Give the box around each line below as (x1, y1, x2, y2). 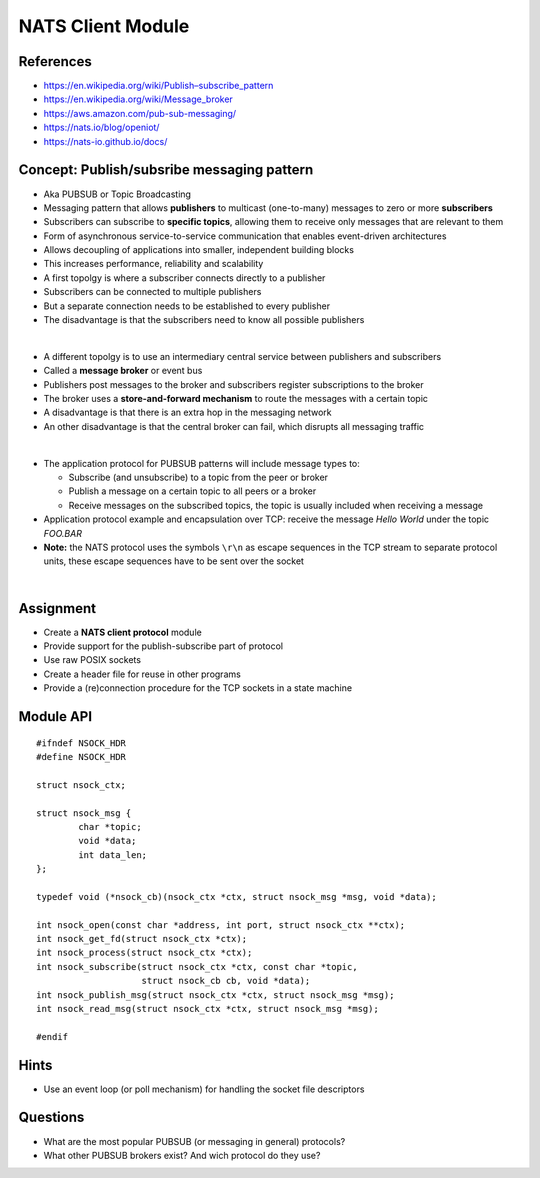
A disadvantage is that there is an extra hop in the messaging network (43, 406, 332, 419)
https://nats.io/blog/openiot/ (43, 121, 160, 134)
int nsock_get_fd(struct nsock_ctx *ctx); (36, 933, 248, 945)
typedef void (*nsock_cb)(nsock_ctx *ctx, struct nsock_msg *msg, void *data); (36, 891, 437, 902)
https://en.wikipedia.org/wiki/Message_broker (43, 93, 234, 105)
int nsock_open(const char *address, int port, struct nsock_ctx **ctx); (36, 919, 406, 930)
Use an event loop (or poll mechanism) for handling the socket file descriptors (43, 1083, 365, 1095)
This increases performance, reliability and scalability (43, 258, 264, 270)
